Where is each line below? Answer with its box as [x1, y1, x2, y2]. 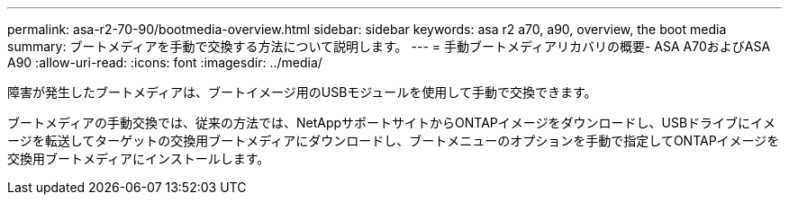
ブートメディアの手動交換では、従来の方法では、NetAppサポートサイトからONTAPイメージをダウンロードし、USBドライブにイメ [7, 115, 776, 130]
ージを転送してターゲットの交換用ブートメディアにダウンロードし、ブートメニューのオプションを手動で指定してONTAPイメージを [7, 133, 780, 148]
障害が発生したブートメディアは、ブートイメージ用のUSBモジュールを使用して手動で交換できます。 [7, 84, 597, 100]
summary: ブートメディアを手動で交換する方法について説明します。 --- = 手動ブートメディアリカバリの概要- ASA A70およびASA [7, 39, 771, 54]
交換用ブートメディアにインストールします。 [7, 151, 270, 166]
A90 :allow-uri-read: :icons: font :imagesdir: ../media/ [7, 55, 322, 70]
